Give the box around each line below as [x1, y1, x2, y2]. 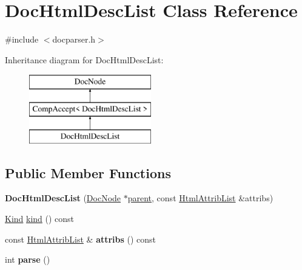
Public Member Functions [5, 163, 171, 182]
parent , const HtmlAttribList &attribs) [127, 192, 273, 204]
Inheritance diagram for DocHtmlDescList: [5, 53, 164, 66]
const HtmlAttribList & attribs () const [5, 232, 156, 245]
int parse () [5, 253, 50, 266]
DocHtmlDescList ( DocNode [5, 192, 121, 204]
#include [5, 33, 39, 46]
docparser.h [52, 33, 96, 46]
